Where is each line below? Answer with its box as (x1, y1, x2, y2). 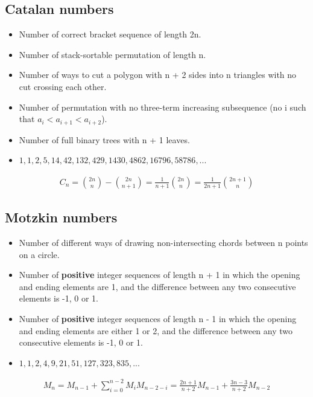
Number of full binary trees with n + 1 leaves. (19, 133, 190, 146)
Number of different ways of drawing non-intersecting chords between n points (19, 236, 308, 249)
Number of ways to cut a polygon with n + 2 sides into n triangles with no (19, 68, 297, 81)
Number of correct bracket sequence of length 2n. (19, 28, 201, 40)
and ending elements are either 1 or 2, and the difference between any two (19, 324, 293, 337)
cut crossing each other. (19, 80, 107, 92)
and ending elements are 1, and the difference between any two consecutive (19, 280, 296, 292)
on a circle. (19, 248, 60, 260)
